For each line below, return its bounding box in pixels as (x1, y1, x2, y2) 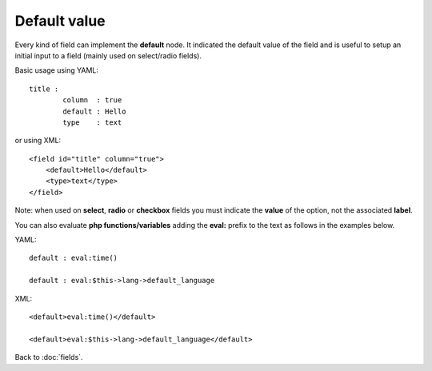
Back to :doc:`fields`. (14, 353, 83, 362)
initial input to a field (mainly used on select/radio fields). (14, 50, 202, 60)
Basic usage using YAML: (14, 66, 99, 75)
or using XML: (14, 136, 62, 146)
